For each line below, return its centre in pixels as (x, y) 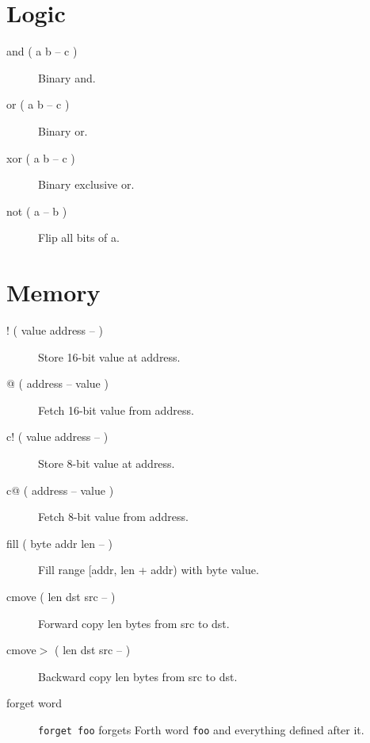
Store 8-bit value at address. (107, 463)
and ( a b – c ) (42, 51)
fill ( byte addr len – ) (59, 543)
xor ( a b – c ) (41, 157)
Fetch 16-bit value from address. (116, 410)
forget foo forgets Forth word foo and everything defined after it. (201, 729)
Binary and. (67, 77)
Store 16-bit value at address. (109, 356)
